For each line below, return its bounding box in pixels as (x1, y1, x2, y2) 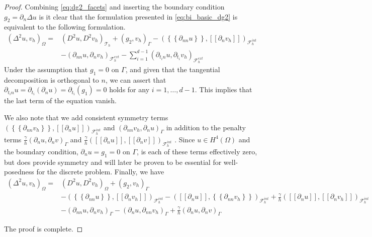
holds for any (109, 84, 150, 95)
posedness (4, 166, 34, 177)
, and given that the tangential (125, 64, 220, 74)
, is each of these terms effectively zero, (137, 146, 257, 156)
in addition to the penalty (166, 122, 246, 132)
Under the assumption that (4, 64, 88, 74)
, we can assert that (105, 74, 166, 85)
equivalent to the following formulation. (4, 22, 126, 32)
